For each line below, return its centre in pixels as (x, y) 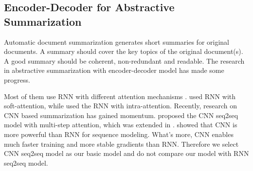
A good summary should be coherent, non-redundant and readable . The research (124, 60)
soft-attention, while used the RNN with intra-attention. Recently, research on (121, 106)
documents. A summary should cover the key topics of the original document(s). (124, 51)
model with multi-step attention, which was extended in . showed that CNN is (121, 125)
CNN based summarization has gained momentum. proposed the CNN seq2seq (121, 115)
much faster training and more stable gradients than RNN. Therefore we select (121, 144)
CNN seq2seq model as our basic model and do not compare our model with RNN (126, 153)
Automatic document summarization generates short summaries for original (117, 42)
